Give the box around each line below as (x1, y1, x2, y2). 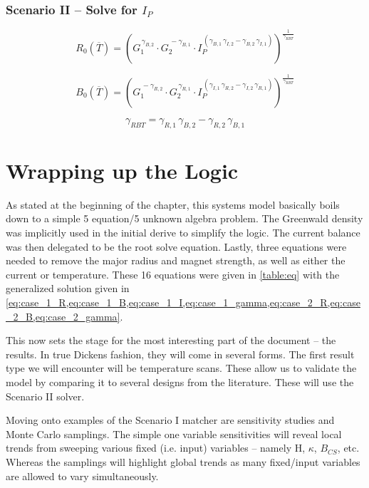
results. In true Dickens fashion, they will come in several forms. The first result (6, 346, 355, 361)
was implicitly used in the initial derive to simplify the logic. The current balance (6, 225, 360, 240)
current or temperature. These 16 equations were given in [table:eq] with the (6, 266, 340, 281)
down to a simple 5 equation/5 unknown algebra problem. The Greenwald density (6, 211, 363, 226)
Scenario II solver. (6, 388, 85, 403)
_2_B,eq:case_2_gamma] (6, 308, 120, 323)
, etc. (337, 440, 360, 455)
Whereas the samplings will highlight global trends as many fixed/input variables (6, 454, 360, 469)
